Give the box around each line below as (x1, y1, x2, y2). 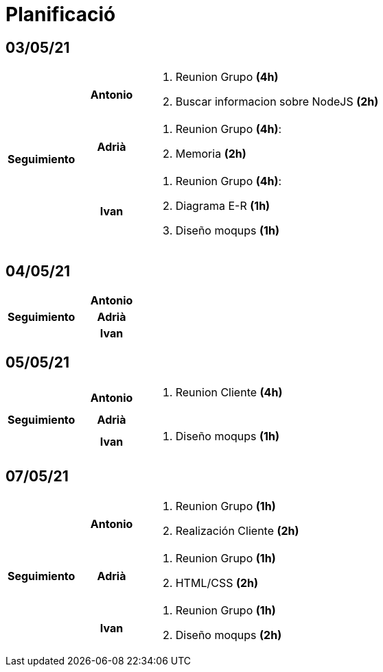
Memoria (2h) (175, 147, 246, 161)
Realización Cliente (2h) (175, 523, 299, 538)
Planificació (5, 3, 116, 26)
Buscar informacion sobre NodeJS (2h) (175, 95, 379, 109)
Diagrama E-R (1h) (175, 199, 270, 213)
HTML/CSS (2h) (175, 575, 259, 590)
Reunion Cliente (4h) (175, 385, 283, 399)
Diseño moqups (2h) (175, 627, 282, 642)
